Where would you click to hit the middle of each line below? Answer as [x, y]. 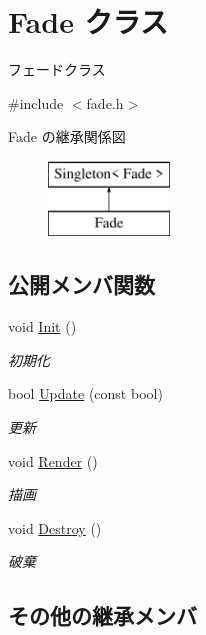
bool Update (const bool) [85, 393]
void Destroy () [55, 527]
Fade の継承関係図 [67, 136]
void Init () [42, 326]
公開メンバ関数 [81, 284]
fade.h [105, 102]
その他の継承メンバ [102, 615]
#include [36, 102]
